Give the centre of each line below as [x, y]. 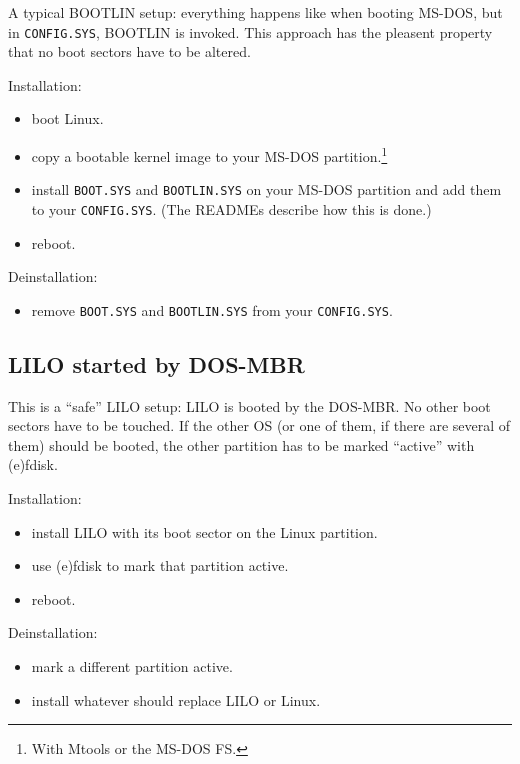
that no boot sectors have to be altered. [129, 51]
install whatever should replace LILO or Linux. [176, 699]
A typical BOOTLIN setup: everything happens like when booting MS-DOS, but [255, 12]
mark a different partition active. [132, 665]
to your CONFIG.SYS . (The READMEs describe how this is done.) [231, 208]
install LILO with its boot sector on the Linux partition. [204, 531]
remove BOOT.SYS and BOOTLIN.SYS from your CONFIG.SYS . [212, 309]
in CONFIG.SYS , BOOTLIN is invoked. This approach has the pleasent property [250, 31]
